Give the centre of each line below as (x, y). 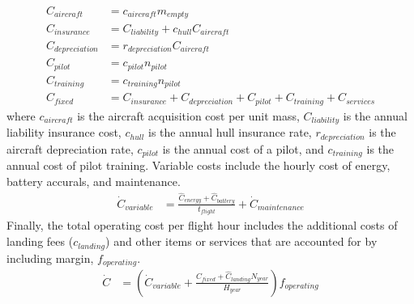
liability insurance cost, (64, 132)
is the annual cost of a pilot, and (243, 148)
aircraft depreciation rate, (70, 148)
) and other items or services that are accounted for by (241, 241)
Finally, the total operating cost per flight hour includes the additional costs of (202, 225)
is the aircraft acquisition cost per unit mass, (188, 115)
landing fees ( (40, 241)
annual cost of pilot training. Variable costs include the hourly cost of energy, (198, 165)
